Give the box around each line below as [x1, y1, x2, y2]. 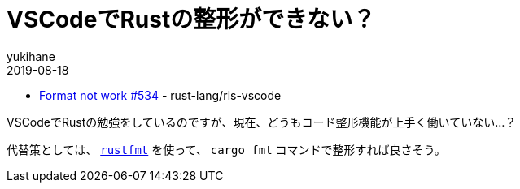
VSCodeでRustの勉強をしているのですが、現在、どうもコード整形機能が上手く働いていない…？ [7, 114, 517, 129]
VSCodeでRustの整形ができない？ [7, 6, 376, 33]
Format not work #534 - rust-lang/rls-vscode [39, 88, 282, 102]
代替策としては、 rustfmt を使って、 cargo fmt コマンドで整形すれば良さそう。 [7, 142, 446, 157]
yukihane [7, 49, 55, 63]
